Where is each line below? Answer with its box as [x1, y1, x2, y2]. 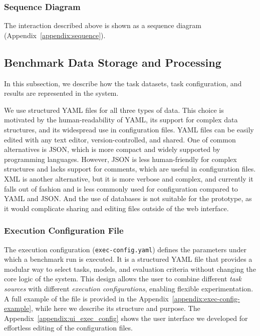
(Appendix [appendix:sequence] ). [4, 30, 106, 40]
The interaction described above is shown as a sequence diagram [4, 20, 202, 31]
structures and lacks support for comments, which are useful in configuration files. [4, 163, 256, 174]
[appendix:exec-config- [172, 293, 240, 303]
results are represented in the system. [4, 88, 119, 98]
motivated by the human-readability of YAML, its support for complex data [4, 114, 238, 125]
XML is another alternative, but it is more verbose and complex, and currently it [4, 173, 253, 184]
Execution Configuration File [4, 224, 124, 237]
